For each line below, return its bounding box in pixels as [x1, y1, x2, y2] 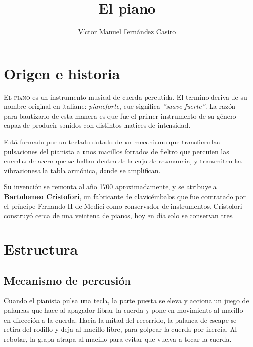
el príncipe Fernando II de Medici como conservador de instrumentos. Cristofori [4, 201, 242, 211]
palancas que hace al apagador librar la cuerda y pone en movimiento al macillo [4, 305, 243, 315]
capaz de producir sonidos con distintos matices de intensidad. [4, 120, 190, 130]
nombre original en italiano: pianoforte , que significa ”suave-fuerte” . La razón [4, 101, 236, 111]
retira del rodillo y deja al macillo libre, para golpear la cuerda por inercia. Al [4, 324, 237, 334]
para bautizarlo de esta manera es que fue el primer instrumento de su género [4, 110, 236, 121]
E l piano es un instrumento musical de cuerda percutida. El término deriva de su [4, 91, 247, 102]
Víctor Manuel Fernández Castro [78, 26, 176, 37]
